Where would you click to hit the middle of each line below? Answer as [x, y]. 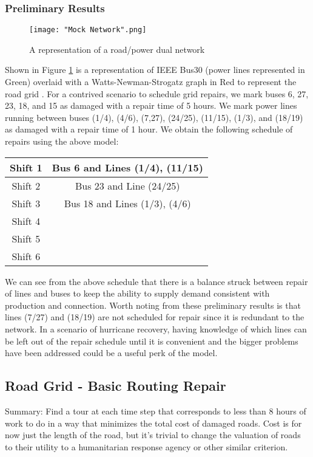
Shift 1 [26, 167]
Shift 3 [26, 203]
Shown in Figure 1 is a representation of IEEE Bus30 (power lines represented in [155, 70]
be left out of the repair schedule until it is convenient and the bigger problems [152, 341]
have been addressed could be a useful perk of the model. [111, 353]
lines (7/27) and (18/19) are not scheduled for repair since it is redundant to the [155, 317]
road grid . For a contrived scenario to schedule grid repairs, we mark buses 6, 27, [157, 93]
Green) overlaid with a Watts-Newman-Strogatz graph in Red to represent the [151, 82]
